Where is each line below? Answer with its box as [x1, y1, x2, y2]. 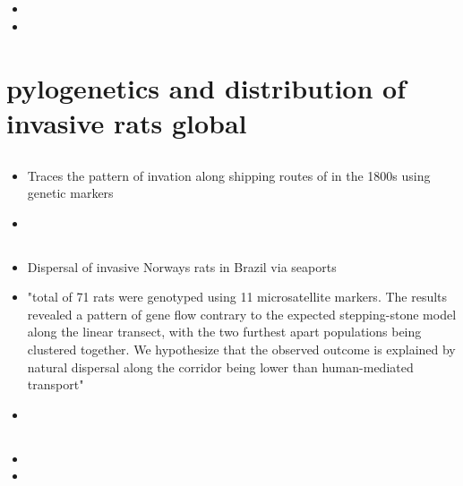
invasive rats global [6, 104, 247, 141]
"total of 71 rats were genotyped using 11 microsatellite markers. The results [27, 287, 448, 306]
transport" [27, 375, 84, 394]
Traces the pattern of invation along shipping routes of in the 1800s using [27, 166, 431, 184]
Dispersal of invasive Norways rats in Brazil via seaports [27, 257, 337, 276]
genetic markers [27, 183, 114, 202]
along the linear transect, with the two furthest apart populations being [27, 322, 422, 341]
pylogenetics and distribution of [6, 69, 407, 106]
